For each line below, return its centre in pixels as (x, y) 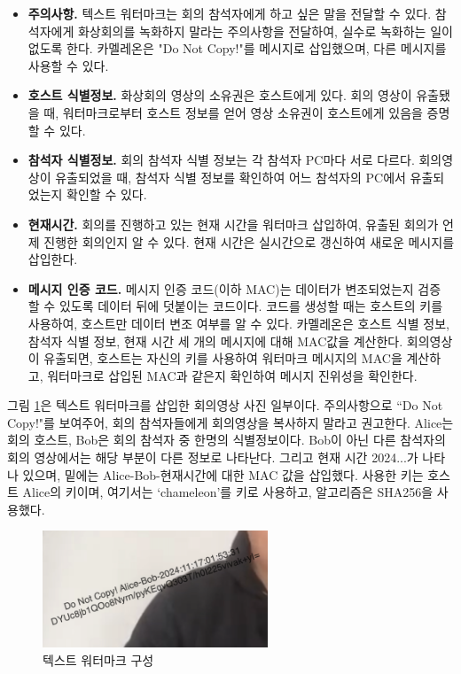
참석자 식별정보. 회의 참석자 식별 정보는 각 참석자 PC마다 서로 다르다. (221, 160)
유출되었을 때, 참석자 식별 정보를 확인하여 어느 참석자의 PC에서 (230, 177)
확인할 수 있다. (107, 194)
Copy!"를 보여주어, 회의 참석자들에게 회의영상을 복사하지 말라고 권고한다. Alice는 (230, 422)
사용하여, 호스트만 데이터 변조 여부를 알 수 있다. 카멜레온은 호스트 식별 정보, (238, 323)
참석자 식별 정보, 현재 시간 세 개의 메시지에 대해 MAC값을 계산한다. (215, 341)
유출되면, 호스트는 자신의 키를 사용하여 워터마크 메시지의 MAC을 (223, 358)
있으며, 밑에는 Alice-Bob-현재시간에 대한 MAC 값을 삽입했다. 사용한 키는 (223, 474)
